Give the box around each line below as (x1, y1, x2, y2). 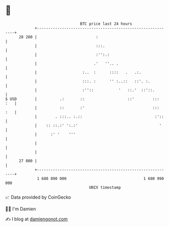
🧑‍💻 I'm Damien (5, 206, 36, 212)
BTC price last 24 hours (80, 21, 133, 26)
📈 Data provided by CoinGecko (5, 194, 71, 200)
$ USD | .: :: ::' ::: (5, 96, 159, 102)
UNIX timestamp (89, 185, 121, 190)
